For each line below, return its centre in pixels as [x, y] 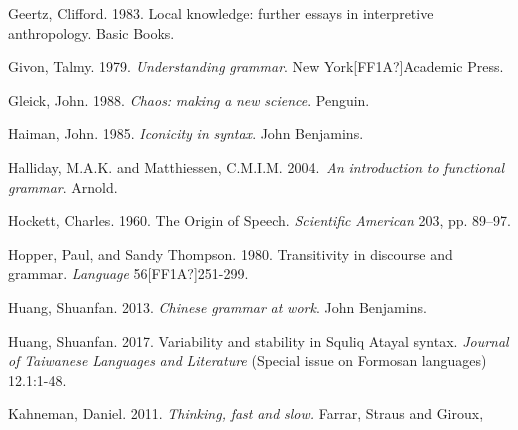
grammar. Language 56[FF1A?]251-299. [128, 273]
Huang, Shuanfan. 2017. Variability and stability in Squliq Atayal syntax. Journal [258, 340]
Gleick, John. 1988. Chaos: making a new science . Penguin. [189, 99]
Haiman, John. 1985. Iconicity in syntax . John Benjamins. [186, 133]
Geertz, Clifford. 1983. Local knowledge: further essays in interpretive [221, 13]
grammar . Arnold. [63, 186]
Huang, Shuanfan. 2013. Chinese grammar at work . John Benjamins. [217, 306]
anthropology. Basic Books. [91, 32]
